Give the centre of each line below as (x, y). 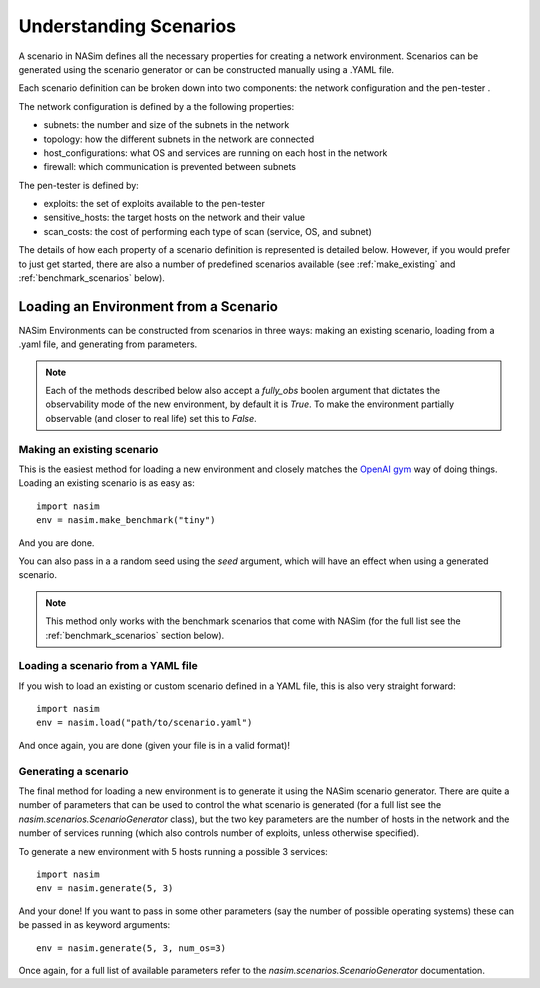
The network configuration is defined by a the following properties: (156, 106)
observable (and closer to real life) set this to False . (151, 418)
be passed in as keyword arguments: (94, 925)
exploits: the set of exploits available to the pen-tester (154, 204)
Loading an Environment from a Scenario (148, 306)
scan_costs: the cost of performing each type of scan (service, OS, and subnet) (207, 231)
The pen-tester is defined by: (78, 185)
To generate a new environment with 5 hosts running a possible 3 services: (173, 851)
